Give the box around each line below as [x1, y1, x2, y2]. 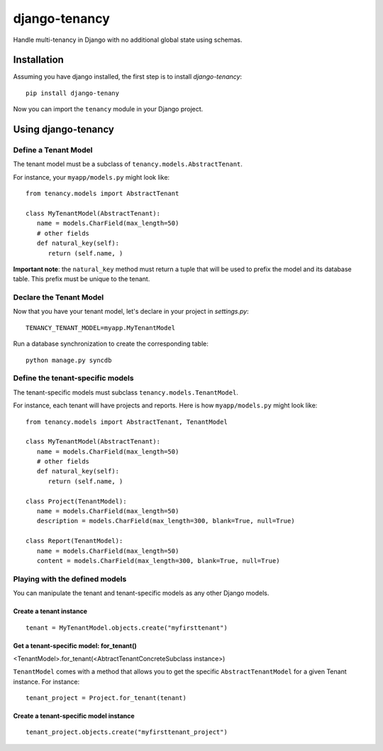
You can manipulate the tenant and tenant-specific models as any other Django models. [13, 589, 270, 598]
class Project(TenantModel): [26, 497, 127, 505]
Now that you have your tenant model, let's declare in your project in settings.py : [13, 307, 249, 316]
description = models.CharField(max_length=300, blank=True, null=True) [36, 517, 295, 525]
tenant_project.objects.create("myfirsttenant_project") [26, 728, 228, 736]
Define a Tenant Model [13, 146, 93, 155]
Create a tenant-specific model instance [13, 712, 135, 720]
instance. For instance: [13, 677, 80, 686]
